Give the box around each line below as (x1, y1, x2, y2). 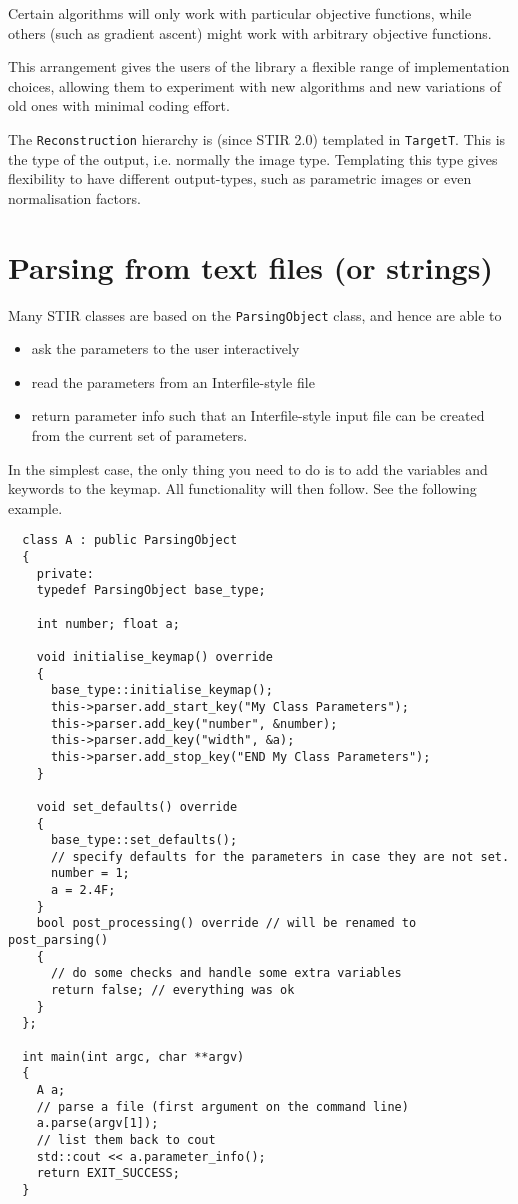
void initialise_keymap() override (36, 649, 273, 664)
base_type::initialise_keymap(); (50, 683, 273, 698)
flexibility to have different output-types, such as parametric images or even (8, 168, 472, 189)
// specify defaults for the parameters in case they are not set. (50, 849, 510, 864)
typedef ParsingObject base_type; (36, 583, 266, 598)
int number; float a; (36, 616, 180, 631)
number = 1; (50, 866, 130, 881)
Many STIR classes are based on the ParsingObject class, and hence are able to (8, 304, 502, 325)
